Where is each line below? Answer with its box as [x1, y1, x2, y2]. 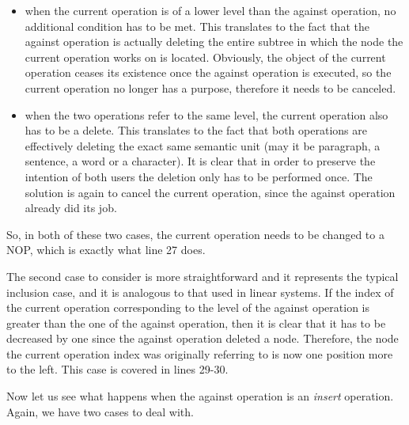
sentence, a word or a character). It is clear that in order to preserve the [25, 153, 376, 169]
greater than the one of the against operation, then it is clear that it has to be [6, 314, 386, 331]
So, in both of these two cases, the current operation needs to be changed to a [6, 226, 384, 242]
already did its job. [25, 199, 117, 216]
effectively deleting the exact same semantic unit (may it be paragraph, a [25, 137, 381, 154]
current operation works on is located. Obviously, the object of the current [25, 48, 386, 65]
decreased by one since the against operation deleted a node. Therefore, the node [6, 330, 399, 347]
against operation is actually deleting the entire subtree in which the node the [25, 33, 403, 50]
